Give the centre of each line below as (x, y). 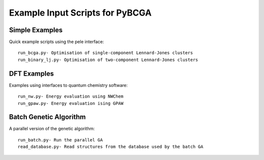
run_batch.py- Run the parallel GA (60, 140)
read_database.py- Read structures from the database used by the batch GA (110, 147)
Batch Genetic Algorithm (47, 117)
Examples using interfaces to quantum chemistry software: (68, 85)
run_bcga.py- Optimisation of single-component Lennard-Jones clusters (105, 53)
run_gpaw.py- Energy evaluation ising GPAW (71, 103)
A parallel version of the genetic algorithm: (52, 129)
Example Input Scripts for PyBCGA (80, 13)
